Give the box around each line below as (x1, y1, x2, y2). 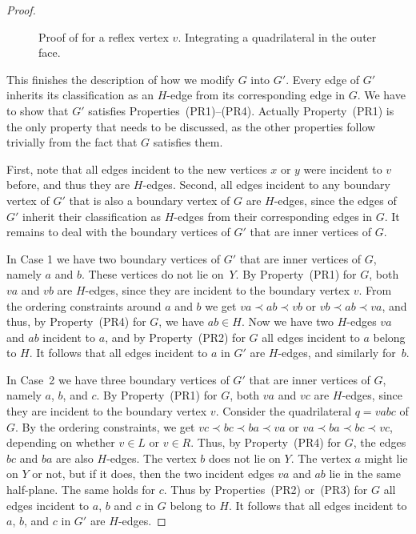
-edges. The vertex (106, 449, 197, 466)
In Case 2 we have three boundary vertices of (6, 371, 230, 387)
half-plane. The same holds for (6, 481, 156, 498)
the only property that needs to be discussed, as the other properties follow (6, 118, 376, 135)
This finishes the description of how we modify (6, 70, 235, 87)
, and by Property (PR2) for (105, 328, 246, 345)
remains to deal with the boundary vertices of (6, 223, 230, 240)
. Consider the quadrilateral (215, 403, 352, 420)
